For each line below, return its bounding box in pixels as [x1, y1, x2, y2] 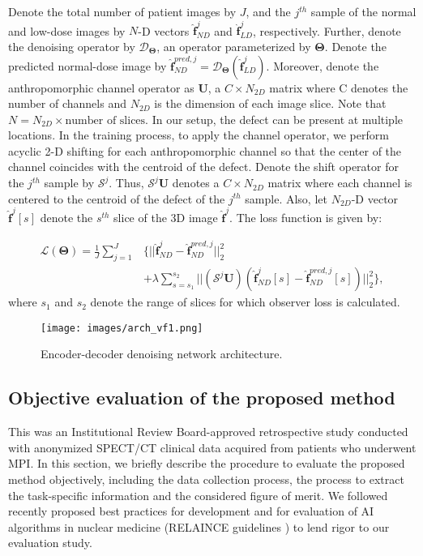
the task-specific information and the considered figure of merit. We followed [8, 486, 388, 503]
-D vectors [138, 22, 190, 39]
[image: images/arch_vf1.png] [41, 322, 203, 334]
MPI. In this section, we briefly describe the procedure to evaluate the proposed [8, 455, 405, 472]
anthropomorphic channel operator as [8, 79, 194, 96]
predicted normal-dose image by [8, 57, 167, 74]
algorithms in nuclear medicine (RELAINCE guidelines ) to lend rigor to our [8, 518, 390, 535]
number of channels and [8, 95, 126, 112]
